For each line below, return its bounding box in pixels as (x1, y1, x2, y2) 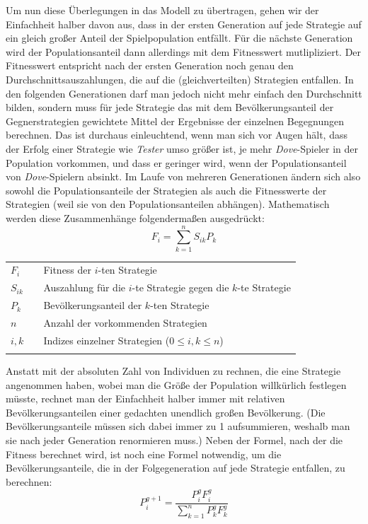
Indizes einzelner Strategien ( (43, 332, 170, 347)
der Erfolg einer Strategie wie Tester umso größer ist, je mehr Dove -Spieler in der (6, 141, 358, 156)
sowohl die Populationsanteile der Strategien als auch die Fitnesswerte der (6, 182, 327, 197)
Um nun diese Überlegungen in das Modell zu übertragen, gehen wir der (6, 3, 319, 17)
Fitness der (43, 262, 92, 277)
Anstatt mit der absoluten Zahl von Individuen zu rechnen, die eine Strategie (6, 363, 341, 378)
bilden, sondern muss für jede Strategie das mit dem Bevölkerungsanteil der (6, 100, 334, 115)
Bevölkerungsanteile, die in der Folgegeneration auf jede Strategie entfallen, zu (6, 460, 345, 475)
